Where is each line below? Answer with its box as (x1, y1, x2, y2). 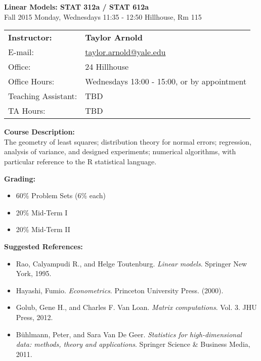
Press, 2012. (16, 311, 53, 322)
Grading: (4, 173, 35, 184)
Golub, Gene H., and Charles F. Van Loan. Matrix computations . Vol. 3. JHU (16, 302, 257, 312)
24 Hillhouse (85, 61, 129, 73)
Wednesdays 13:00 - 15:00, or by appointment (85, 75, 247, 87)
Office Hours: (8, 75, 55, 87)
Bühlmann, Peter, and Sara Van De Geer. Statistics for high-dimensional (16, 329, 242, 339)
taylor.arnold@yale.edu (85, 46, 166, 58)
